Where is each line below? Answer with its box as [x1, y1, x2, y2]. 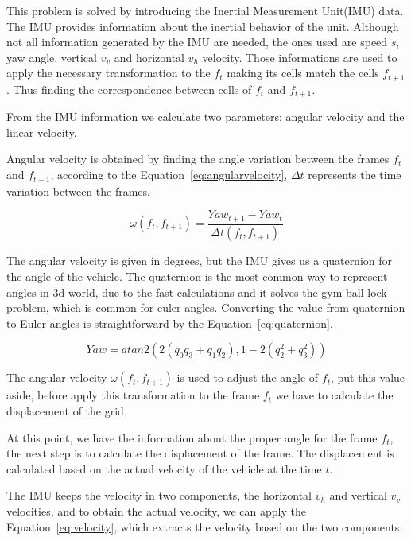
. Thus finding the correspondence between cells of [6, 80, 252, 97]
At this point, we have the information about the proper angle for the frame [6, 429, 378, 446]
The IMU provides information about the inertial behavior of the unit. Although [6, 18, 399, 34]
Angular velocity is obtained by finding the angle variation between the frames [6, 150, 390, 167]
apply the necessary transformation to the [6, 64, 211, 81]
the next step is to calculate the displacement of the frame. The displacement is [6, 445, 394, 461]
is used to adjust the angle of [176, 369, 319, 386]
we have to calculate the [275, 387, 394, 403]
